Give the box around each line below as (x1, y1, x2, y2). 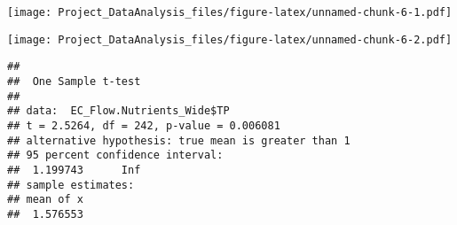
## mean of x (7, 193, 83, 206)
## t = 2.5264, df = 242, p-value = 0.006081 (7, 119, 280, 132)
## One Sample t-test (7, 74, 141, 88)
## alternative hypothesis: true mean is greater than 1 (7, 134, 351, 147)
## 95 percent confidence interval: (7, 149, 224, 162)
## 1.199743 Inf (7, 163, 141, 176)
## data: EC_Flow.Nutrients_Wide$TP (7, 105, 230, 118)
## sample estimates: (7, 178, 135, 191)
